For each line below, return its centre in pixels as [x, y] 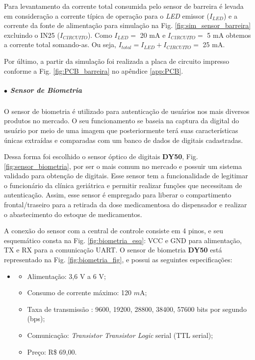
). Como [100, 35]
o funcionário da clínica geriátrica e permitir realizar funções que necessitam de [123, 185]
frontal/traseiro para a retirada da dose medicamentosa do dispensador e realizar [126, 205]
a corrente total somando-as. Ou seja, [60, 44]
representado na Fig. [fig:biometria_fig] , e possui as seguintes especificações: [118, 260]
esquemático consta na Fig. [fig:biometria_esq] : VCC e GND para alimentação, [123, 240]
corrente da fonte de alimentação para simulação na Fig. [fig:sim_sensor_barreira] [127, 25]
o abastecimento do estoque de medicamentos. [73, 214]
